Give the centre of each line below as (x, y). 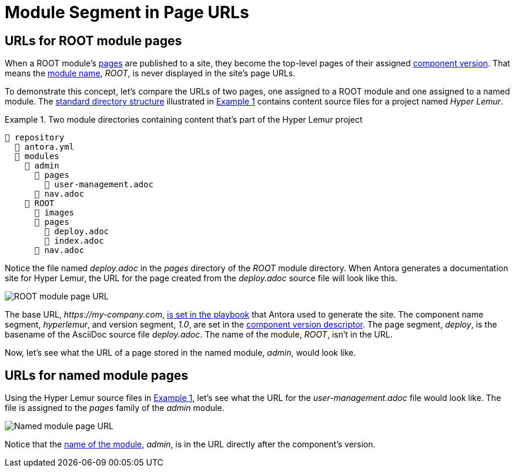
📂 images (54, 213)
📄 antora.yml (44, 147)
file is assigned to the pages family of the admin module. (115, 408)
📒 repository (35, 138)
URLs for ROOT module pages (93, 41)
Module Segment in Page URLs (127, 12)
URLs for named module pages (96, 375)
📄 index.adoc (74, 241)
